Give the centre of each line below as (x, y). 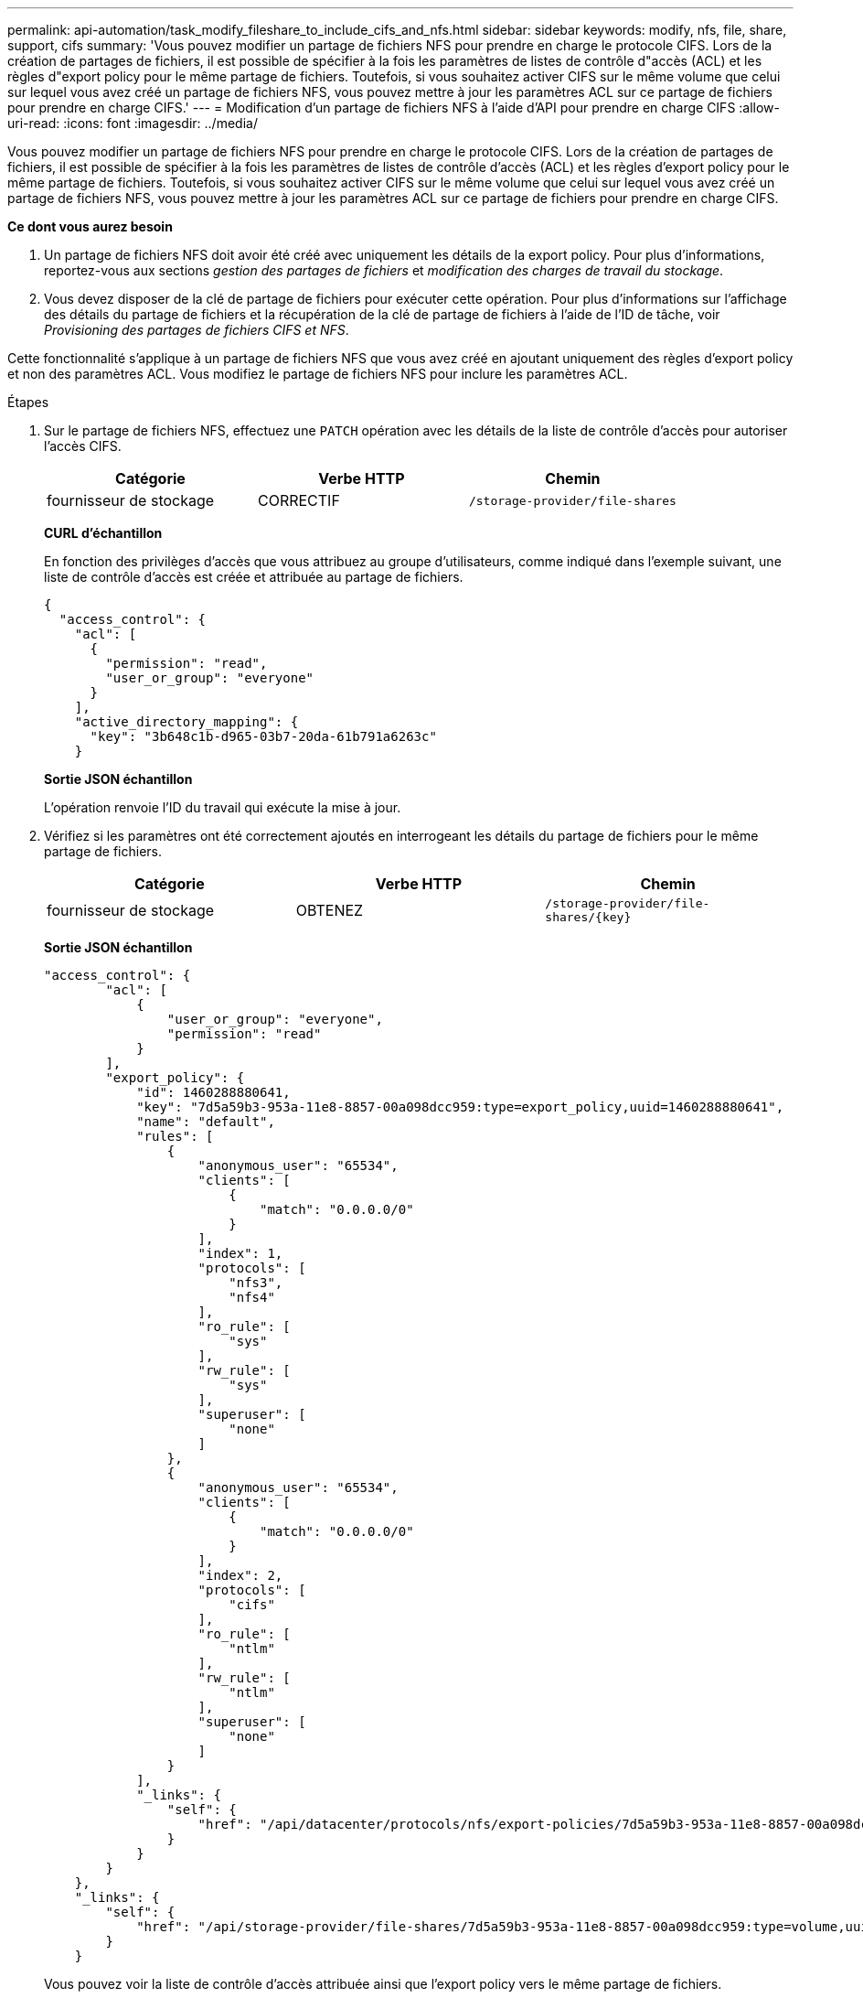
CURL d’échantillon (103, 533)
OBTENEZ (330, 910)
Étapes (28, 402)
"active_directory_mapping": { (186, 722)
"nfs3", (256, 1283)
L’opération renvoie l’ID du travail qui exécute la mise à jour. (223, 807)
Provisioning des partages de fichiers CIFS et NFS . (197, 330)
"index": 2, (240, 1575)
